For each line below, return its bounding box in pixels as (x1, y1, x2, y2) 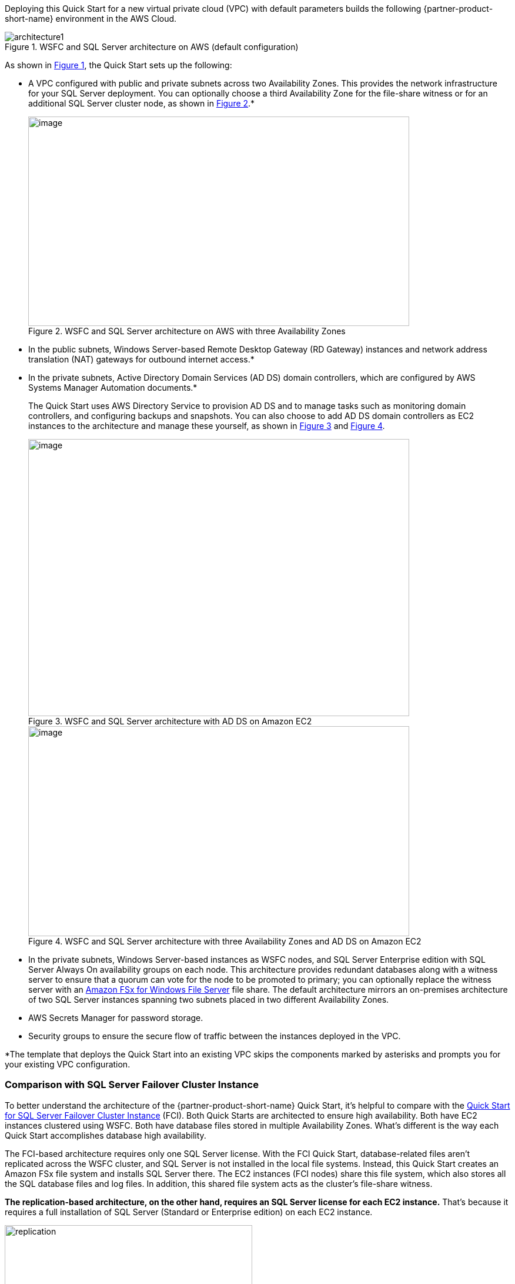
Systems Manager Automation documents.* (28, 382, 198, 392)
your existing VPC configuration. (5, 1059, 131, 1069)
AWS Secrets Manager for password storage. (28, 1013, 203, 1023)
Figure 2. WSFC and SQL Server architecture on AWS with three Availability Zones (28, 326, 346, 336)
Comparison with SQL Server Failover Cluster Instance (5, 1079, 259, 1091)
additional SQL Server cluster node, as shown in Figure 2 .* (28, 98, 255, 108)
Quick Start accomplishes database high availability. (5, 1130, 206, 1140)
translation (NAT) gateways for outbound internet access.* (28, 354, 255, 364)
